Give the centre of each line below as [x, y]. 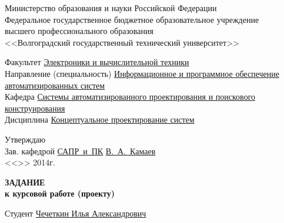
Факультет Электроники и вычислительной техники [97, 62]
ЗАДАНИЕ [25, 182]
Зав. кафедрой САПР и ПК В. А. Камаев [80, 151]
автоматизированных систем [55, 85]
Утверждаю [25, 139]
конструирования [35, 108]
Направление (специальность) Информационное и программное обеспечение [142, 73]
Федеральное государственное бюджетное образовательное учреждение [132, 19]
